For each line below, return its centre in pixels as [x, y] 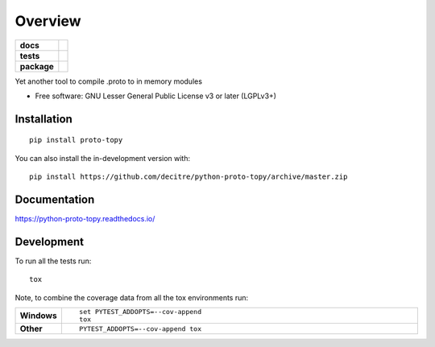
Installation [43, 119]
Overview [48, 21]
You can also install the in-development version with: [103, 158]
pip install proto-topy [76, 140]
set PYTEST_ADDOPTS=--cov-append [140, 312]
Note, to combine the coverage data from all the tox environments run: [132, 297]
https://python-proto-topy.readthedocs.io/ [85, 219]
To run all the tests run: [53, 261]
